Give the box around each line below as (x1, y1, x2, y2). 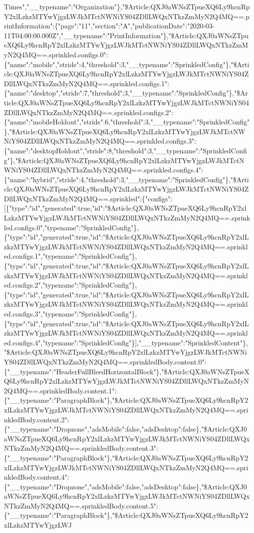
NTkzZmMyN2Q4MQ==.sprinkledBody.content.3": (4, 443, 158, 453)
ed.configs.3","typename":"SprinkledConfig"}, (4, 309, 137, 318)
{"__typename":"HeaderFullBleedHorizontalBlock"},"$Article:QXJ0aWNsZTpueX (4, 366, 250, 376)
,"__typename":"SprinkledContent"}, (137, 337, 248, 347)
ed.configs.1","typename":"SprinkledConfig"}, (4, 251, 137, 261)
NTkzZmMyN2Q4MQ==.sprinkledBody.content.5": (4, 500, 158, 510)
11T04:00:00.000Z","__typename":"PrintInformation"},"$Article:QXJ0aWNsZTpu (4, 30, 249, 40)
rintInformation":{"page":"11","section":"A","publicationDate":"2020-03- (4, 21, 215, 31)
